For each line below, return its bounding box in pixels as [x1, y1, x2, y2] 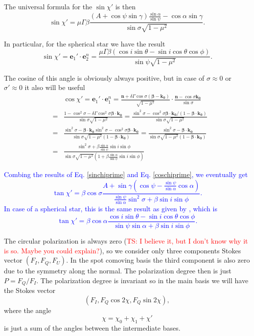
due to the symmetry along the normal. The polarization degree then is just [4, 266, 231, 276]
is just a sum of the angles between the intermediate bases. [4, 323, 181, 333]
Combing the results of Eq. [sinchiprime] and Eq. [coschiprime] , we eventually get [4, 169, 248, 179]
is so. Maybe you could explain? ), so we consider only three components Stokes [4, 245, 241, 255]
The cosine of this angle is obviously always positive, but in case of [4, 72, 205, 83]
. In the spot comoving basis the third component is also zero [66, 255, 250, 265]
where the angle [4, 305, 51, 315]
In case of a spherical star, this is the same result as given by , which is [4, 203, 217, 214]
